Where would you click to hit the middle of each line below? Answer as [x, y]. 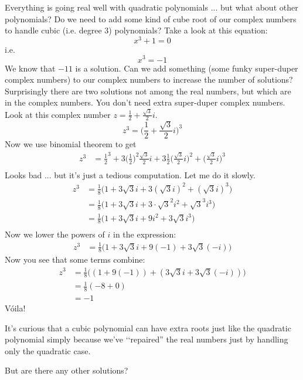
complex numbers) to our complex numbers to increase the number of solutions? [149, 79]
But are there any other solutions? [67, 370]
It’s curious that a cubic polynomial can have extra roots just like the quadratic [148, 328]
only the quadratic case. [48, 350]
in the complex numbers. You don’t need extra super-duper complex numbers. [145, 102]
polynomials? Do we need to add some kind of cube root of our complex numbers [151, 18]
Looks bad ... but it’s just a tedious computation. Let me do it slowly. [130, 174]
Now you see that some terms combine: [75, 259]
